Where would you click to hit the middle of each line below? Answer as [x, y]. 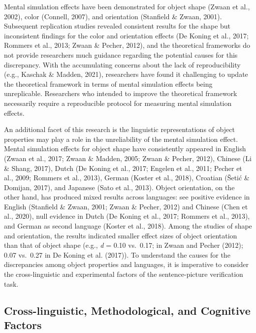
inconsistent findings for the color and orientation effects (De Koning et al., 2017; [126, 35]
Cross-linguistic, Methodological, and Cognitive [127, 310]
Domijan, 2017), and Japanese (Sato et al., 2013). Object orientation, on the [119, 187]
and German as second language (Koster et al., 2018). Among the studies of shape [128, 226]
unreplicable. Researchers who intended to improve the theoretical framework [121, 93]
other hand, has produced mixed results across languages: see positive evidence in [127, 197]
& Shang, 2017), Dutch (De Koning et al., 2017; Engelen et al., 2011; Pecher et [123, 168]
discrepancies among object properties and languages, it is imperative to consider [126, 264]
